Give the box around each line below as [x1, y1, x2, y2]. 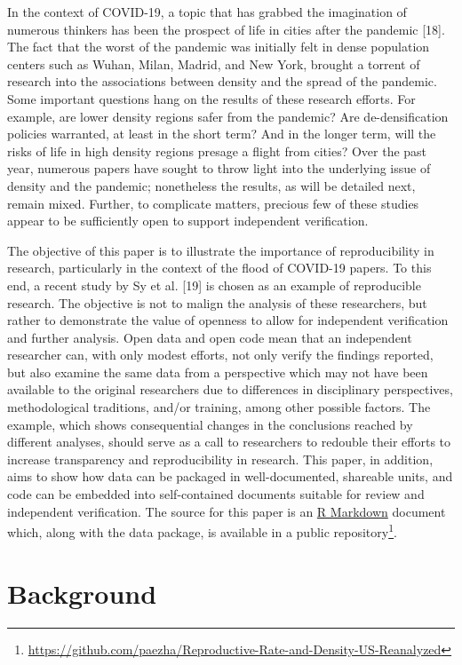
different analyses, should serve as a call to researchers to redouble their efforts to [7, 432, 451, 451]
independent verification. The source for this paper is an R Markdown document [7, 502, 446, 520]
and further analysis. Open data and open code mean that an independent [7, 328, 412, 346]
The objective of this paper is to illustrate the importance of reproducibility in [7, 241, 434, 259]
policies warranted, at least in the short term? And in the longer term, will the [7, 124, 436, 143]
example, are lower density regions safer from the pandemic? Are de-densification [7, 107, 449, 125]
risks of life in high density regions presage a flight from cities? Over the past [7, 141, 427, 160]
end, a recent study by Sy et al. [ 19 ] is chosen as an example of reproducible [7, 275, 421, 294]
